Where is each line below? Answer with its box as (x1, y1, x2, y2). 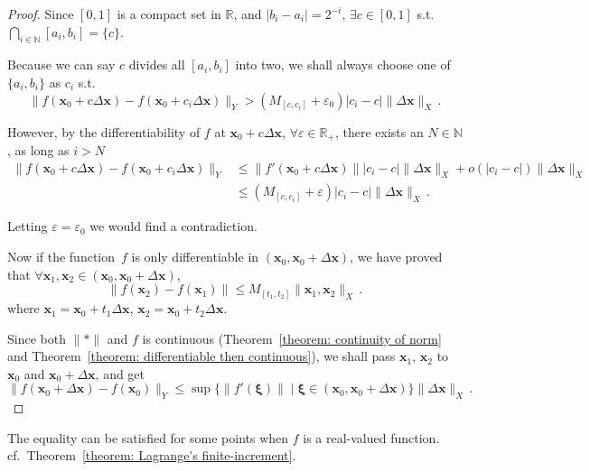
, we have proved (350, 247, 443, 266)
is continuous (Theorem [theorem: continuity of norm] (142, 328, 442, 347)
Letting (7, 217, 48, 235)
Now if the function (7, 247, 116, 266)
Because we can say (7, 55, 116, 74)
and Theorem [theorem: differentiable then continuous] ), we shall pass (7, 346, 396, 365)
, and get (95, 364, 145, 383)
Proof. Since (7, 5, 74, 23)
